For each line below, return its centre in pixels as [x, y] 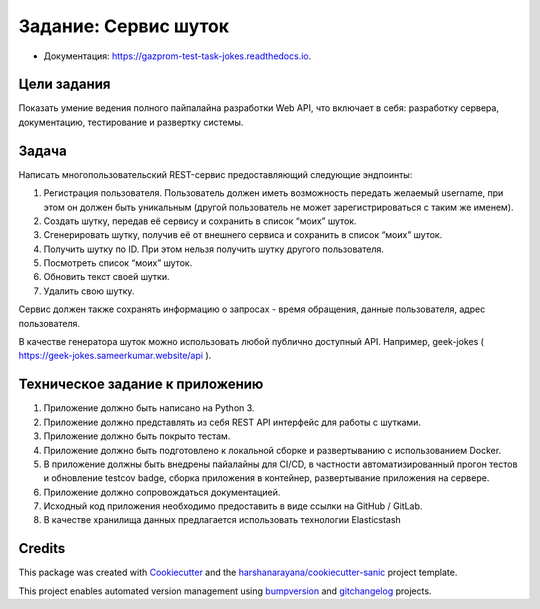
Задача [42, 150]
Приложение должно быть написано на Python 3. [149, 408]
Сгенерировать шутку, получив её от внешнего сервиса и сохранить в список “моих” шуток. [243, 235]
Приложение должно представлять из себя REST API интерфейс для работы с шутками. [232, 422]
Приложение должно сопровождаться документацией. [162, 492]
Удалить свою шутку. [89, 291]
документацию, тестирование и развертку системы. [131, 122]
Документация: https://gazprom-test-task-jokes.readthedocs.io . [177, 56]
